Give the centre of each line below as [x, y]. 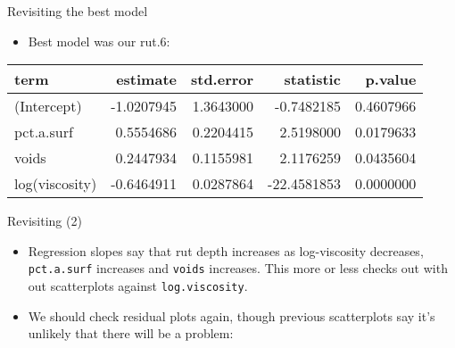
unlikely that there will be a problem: [131, 333]
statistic [312, 79]
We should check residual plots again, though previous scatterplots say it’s [232, 315]
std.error [222, 79]
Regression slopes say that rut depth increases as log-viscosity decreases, [226, 250]
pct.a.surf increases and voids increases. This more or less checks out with [238, 268]
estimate [146, 79]
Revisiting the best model [78, 11]
